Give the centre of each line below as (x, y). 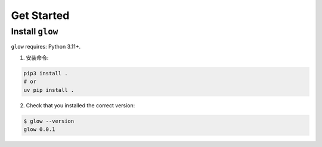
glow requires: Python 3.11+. (46, 47)
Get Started (40, 15)
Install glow (35, 31)
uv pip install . (49, 90)
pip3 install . (46, 73)
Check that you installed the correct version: (80, 105)
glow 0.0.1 (39, 129)
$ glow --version (49, 121)
